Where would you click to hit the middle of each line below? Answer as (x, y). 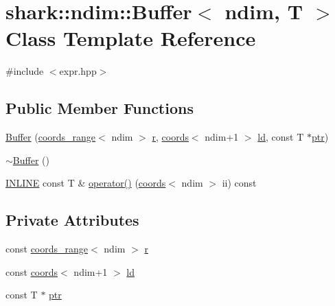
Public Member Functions (100, 108)
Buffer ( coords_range (51, 137)
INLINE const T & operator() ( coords (86, 183)
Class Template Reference (131, 38)
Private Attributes (72, 220)
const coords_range (47, 249)
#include (25, 71)
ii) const (239, 183)
